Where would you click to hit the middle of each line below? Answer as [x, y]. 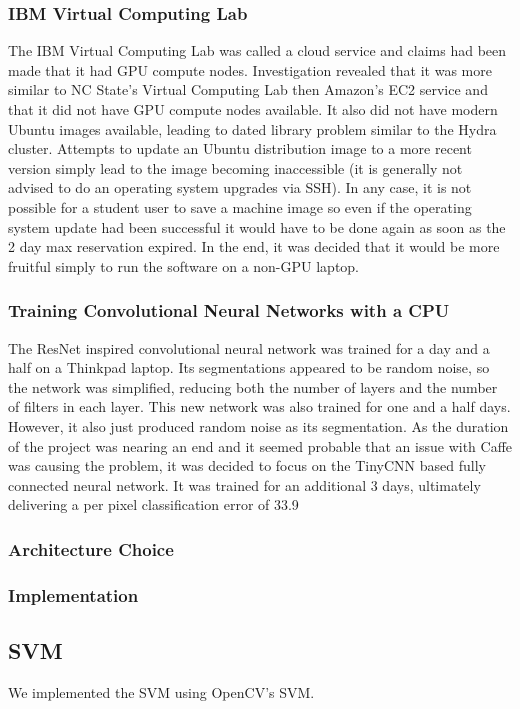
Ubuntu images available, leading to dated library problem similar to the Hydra [252, 128]
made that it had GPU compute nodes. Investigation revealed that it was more [250, 69]
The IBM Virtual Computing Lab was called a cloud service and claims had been [257, 50]
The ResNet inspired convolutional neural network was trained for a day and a [249, 347]
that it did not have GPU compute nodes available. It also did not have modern [253, 109]
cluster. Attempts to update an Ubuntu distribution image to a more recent [240, 148]
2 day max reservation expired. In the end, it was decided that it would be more [254, 246]
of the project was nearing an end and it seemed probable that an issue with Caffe [260, 445]
